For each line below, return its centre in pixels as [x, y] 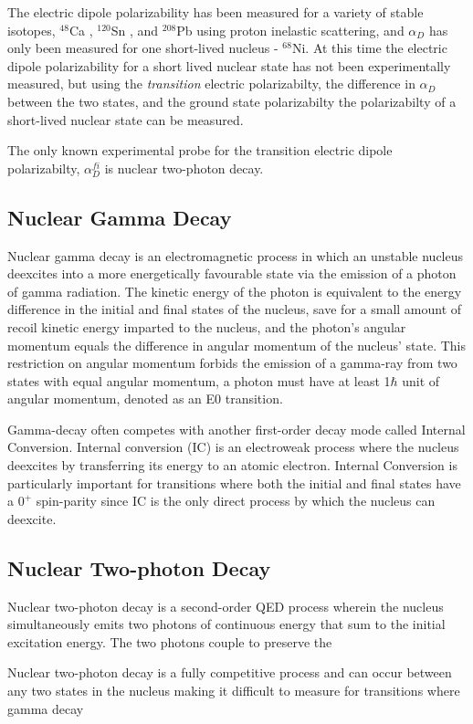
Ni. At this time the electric [369, 48]
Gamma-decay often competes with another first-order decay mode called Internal [236, 429]
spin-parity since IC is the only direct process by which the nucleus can [236, 501]
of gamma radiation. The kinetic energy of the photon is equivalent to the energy [235, 291]
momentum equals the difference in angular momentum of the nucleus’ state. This [237, 345]
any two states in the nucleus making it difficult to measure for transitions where [234, 691]
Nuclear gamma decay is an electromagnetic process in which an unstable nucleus [235, 255]
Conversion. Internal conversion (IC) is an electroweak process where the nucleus [233, 447]
